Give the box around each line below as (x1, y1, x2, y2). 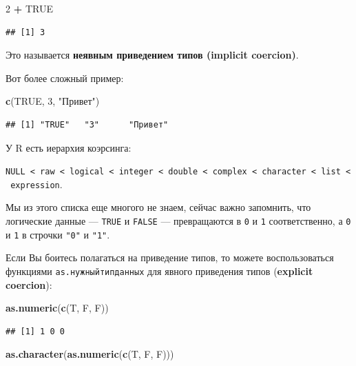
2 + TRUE (6, 1, 53, 15)
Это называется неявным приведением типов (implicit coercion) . (6, 48, 299, 62)
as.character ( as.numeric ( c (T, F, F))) (6, 347, 174, 361)
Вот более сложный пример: (6, 70, 124, 85)
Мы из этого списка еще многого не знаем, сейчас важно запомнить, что (6, 200, 311, 214)
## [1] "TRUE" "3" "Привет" (6, 119, 169, 130)
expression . (10, 176, 63, 191)
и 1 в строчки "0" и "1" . (6, 227, 110, 241)
